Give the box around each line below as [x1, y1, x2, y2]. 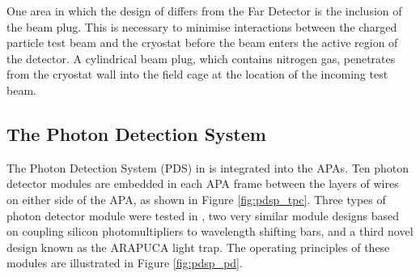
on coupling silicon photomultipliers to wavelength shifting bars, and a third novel [6, 223, 414, 240]
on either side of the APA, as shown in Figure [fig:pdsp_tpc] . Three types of [6, 190, 386, 207]
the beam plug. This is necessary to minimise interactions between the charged [6, 18, 397, 35]
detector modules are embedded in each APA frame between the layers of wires [6, 175, 399, 192]
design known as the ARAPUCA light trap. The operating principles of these [6, 238, 390, 255]
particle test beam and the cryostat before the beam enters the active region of [6, 34, 398, 51]
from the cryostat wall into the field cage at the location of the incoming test [6, 66, 388, 83]
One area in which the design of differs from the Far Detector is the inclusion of [6, 2, 402, 19]
